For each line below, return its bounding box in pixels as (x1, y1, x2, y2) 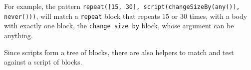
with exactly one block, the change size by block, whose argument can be (4, 20, 234, 31)
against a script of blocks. (4, 57, 82, 67)
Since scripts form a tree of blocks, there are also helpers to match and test (4, 47, 234, 57)
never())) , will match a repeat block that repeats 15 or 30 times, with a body (4, 10, 248, 21)
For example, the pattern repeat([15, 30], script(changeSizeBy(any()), (4, 1, 240, 11)
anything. (4, 30, 33, 40)
